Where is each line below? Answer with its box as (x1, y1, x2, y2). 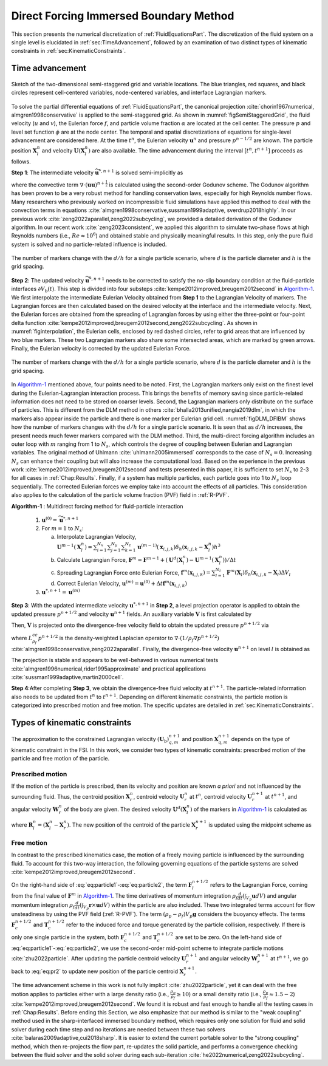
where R (11, 821, 33, 829)
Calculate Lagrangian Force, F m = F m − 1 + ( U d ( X (56, 556, 183, 563)
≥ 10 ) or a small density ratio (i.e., (176, 990, 262, 997)
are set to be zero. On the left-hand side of (175, 934, 282, 941)
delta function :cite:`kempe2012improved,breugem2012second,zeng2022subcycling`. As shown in (11, 319, 258, 326)
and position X (182, 735, 219, 742)
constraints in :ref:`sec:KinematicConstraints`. (11, 47, 126, 55)
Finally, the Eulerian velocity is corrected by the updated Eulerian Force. (11, 344, 191, 352)
